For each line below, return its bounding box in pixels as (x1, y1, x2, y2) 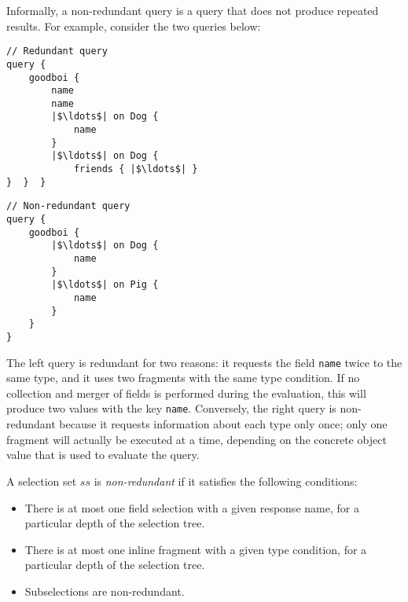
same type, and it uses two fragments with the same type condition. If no (6, 369, 360, 386)
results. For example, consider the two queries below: (6, 17, 261, 34)
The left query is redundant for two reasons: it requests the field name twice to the (6, 354, 402, 370)
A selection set (6, 472, 77, 489)
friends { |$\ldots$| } (73, 163, 198, 175)
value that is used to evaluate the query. (6, 446, 200, 463)
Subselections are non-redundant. (24, 582, 185, 599)
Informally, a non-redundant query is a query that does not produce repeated (6, 2, 379, 18)
